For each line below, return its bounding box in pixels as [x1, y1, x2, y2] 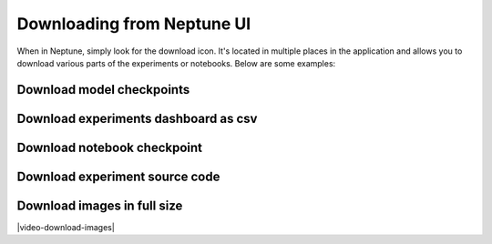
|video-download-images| [16, 221, 116, 232]
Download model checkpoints [16, 82, 190, 97]
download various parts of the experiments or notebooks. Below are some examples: [16, 57, 336, 68]
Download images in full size [16, 198, 183, 213]
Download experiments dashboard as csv [16, 110, 258, 127]
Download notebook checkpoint [16, 139, 203, 155]
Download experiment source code [16, 168, 220, 184]
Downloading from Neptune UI [16, 14, 251, 34]
